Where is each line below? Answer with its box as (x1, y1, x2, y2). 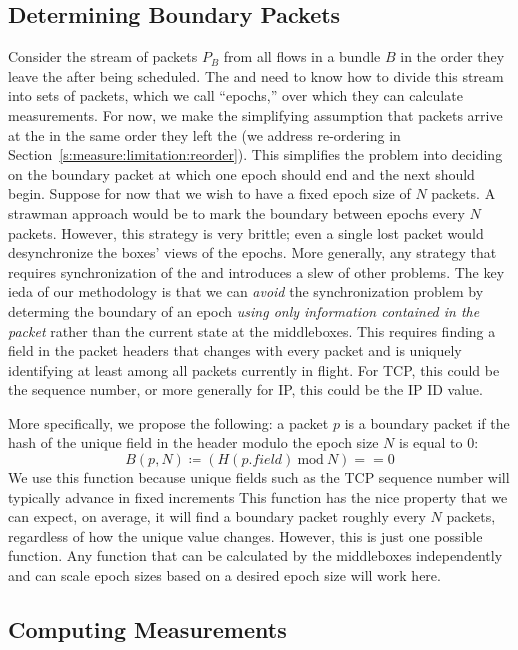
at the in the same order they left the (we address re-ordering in (8, 124, 401, 145)
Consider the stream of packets (8, 46, 198, 67)
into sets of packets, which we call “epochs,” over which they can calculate (8, 85, 463, 106)
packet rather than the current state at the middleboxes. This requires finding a (8, 320, 496, 341)
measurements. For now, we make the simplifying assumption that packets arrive (8, 104, 503, 125)
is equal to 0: (399, 432, 479, 453)
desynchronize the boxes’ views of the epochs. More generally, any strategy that (8, 242, 497, 263)
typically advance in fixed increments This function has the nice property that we (8, 486, 508, 507)
